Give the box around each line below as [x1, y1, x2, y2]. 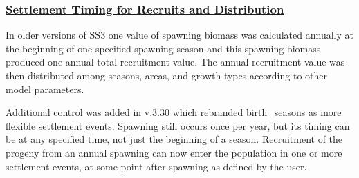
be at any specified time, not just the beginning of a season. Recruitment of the [6, 132, 343, 146]
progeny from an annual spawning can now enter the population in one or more [6, 145, 342, 159]
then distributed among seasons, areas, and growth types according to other [6, 68, 327, 82]
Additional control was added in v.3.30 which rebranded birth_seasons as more [6, 105, 342, 119]
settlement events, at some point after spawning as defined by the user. [6, 159, 307, 173]
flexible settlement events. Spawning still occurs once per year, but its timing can [6, 118, 350, 132]
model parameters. [6, 81, 84, 96]
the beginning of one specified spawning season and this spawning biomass [6, 41, 321, 55]
